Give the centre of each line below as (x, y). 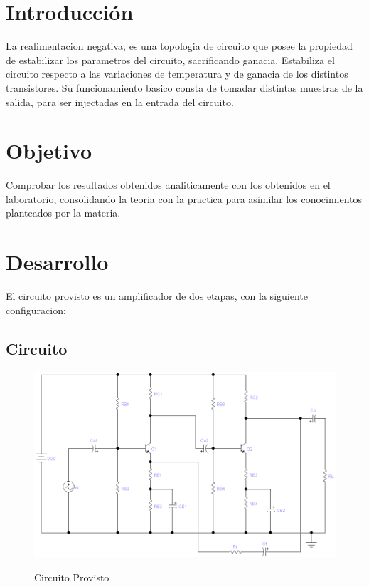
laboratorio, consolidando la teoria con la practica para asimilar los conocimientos (184, 198)
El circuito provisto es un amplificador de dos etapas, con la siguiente (157, 296)
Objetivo (49, 151)
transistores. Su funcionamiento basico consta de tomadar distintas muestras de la (184, 87)
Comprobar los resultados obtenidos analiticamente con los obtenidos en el (168, 185)
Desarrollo (57, 262)
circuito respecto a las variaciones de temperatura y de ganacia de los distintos (177, 74)
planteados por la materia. (63, 213)
